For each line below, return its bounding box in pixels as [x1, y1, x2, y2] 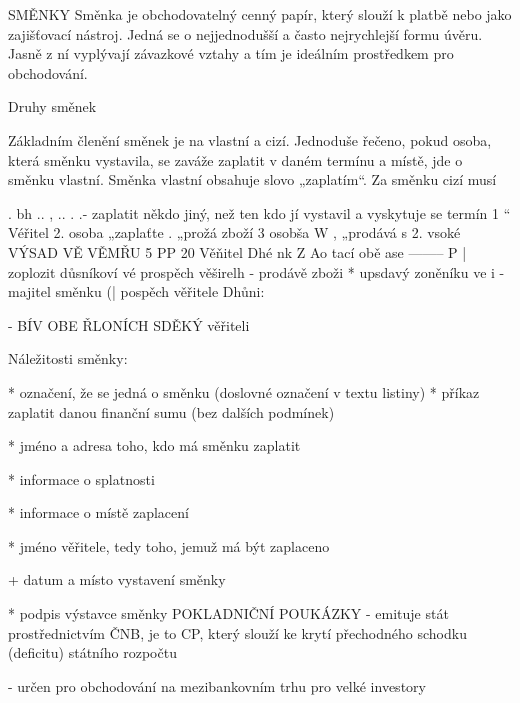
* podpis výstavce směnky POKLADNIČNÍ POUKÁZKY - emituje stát [8, 603, 449, 624]
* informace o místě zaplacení [8, 502, 189, 523]
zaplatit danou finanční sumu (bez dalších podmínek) [8, 401, 335, 422]
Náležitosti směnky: [8, 348, 128, 369]
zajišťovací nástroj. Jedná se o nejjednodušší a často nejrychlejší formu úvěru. [8, 23, 483, 44]
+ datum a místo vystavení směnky [8, 569, 226, 590]
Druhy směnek [8, 96, 97, 117]
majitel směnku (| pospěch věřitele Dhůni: [8, 281, 265, 302]
